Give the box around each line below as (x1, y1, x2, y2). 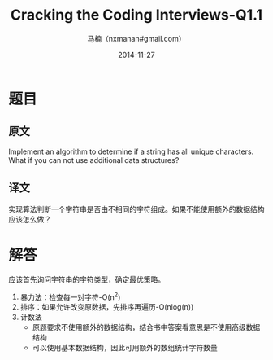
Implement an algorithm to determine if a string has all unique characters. (8, 147, 254, 156)
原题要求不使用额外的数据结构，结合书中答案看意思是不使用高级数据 (32, 323, 261, 332)
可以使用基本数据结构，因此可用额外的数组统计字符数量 (32, 343, 218, 353)
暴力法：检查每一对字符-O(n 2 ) (19, 291, 121, 302)
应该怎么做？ (8, 214, 51, 224)
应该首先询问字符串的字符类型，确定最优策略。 (8, 274, 165, 284)
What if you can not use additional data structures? (8, 155, 180, 165)
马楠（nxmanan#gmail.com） (87, 33, 186, 43)
